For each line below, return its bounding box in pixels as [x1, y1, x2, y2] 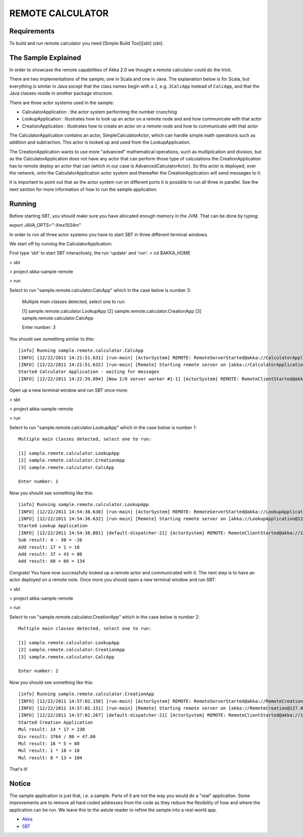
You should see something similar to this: [9, 336, 95, 342]
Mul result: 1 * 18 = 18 [18, 748, 80, 754]
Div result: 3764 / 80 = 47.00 [18, 734, 96, 739]
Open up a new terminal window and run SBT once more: [9, 387, 128, 393]
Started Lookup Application [18, 523, 88, 529]
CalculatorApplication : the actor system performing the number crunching [22, 109, 177, 115]
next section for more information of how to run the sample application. [9, 186, 158, 192]
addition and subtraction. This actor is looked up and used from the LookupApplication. [9, 139, 191, 145]
